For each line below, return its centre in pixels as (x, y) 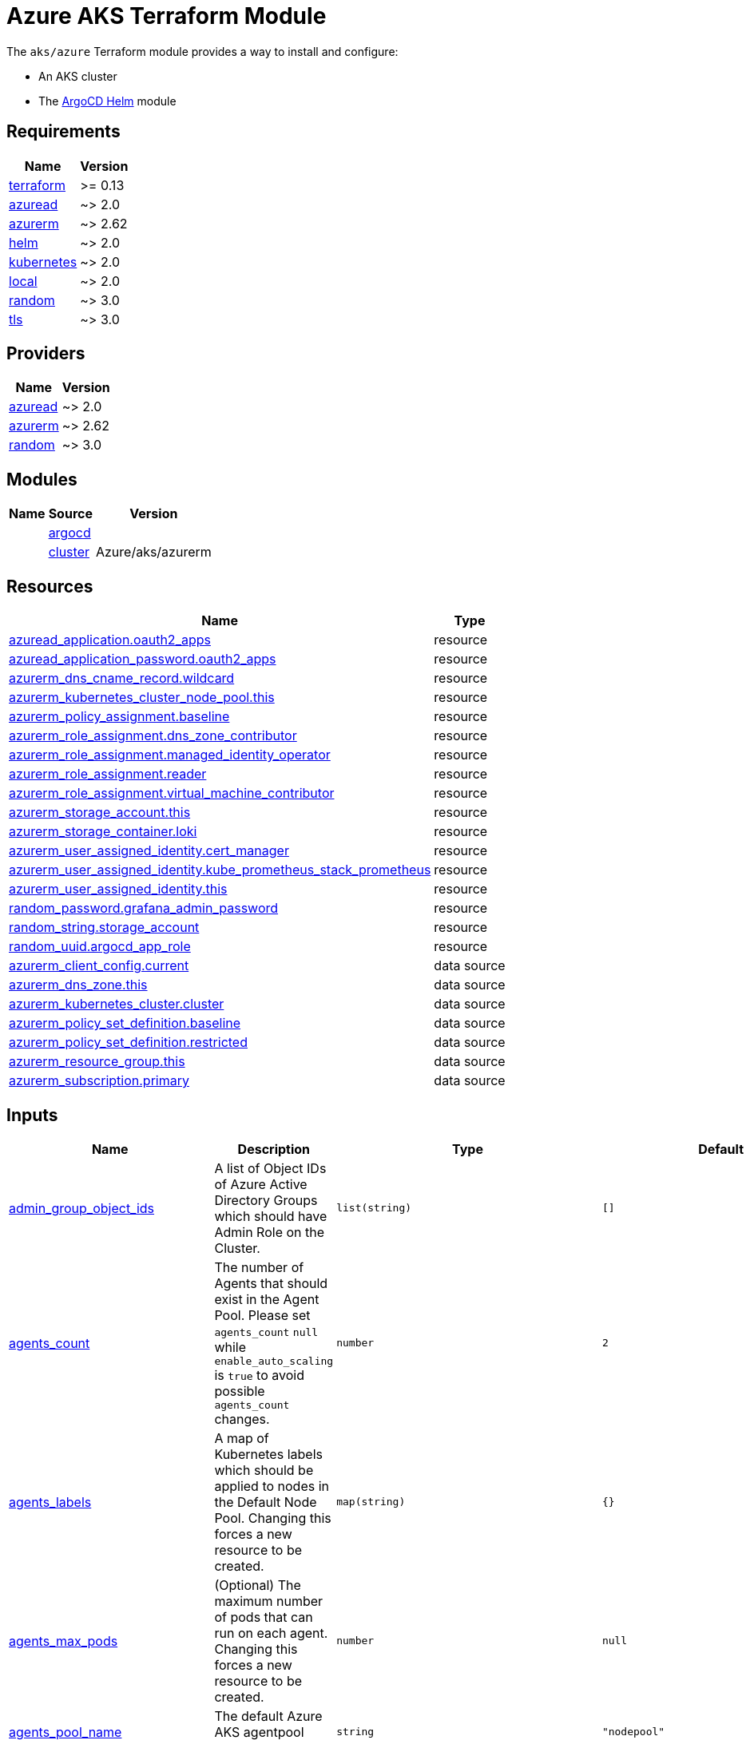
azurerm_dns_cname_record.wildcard (122, 678)
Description (274, 1149)
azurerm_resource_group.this (97, 1062)
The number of (259, 1267)
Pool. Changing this (273, 1518)
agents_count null (266, 1332)
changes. (242, 1419)
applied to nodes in (272, 1486)
